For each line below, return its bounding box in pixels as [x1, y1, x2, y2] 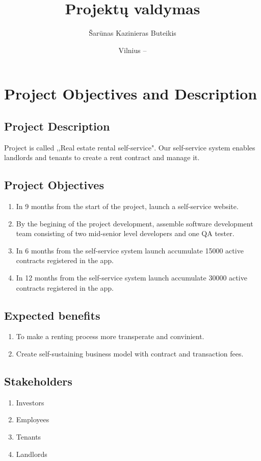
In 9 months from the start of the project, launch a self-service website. [16, 201, 239, 212]
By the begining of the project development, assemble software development [16, 218, 253, 228]
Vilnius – [118, 44, 147, 55]
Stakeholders [4, 373, 72, 389]
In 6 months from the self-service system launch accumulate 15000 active [16, 245, 244, 255]
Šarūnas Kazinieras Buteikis [89, 28, 176, 38]
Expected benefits [4, 307, 100, 323]
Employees [16, 414, 49, 425]
